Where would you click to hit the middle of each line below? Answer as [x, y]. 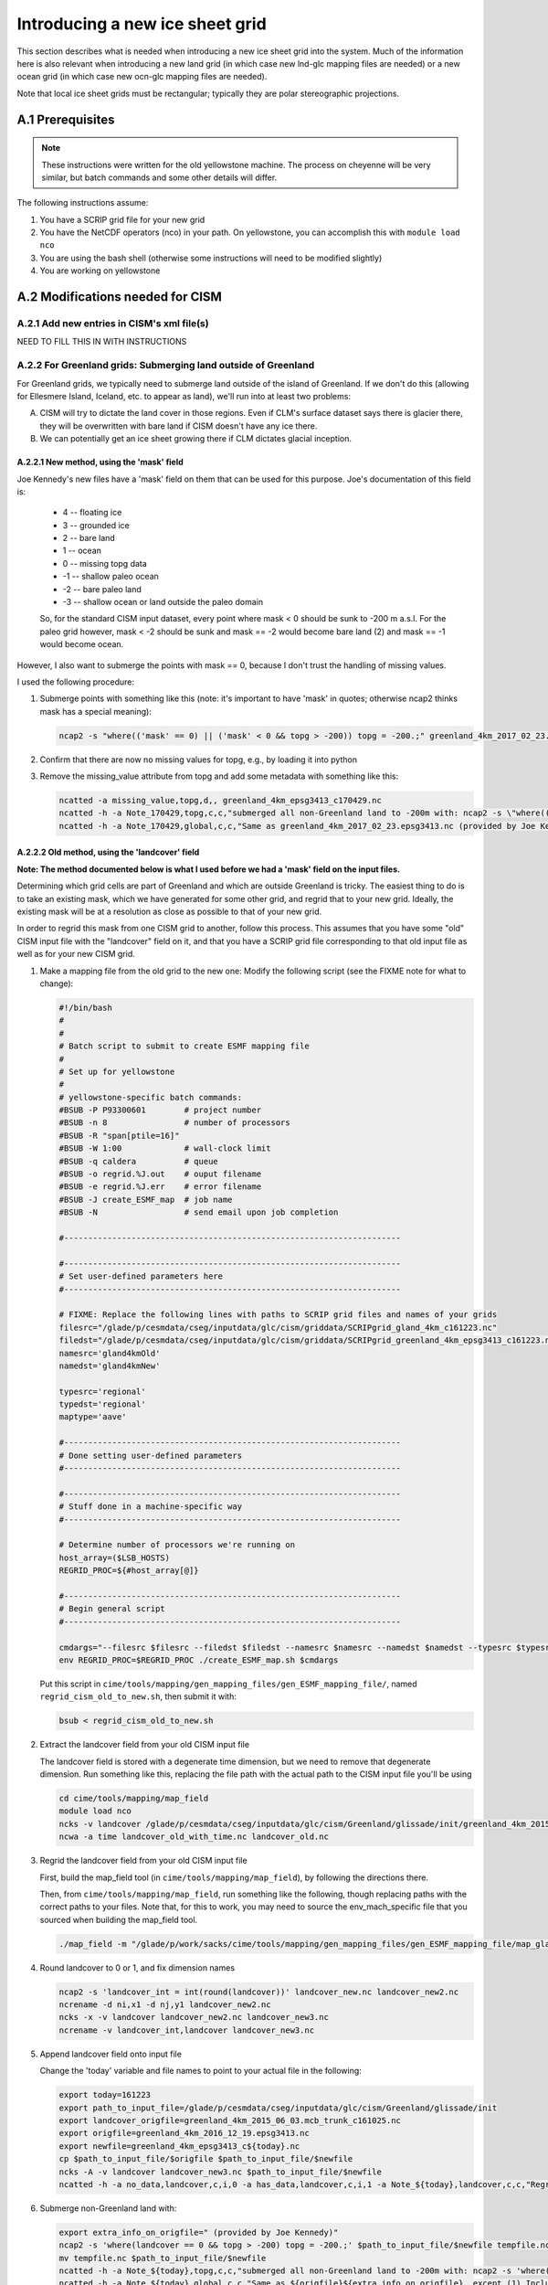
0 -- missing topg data [105, 563]
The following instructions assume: [83, 203]
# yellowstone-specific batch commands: [150, 1097]
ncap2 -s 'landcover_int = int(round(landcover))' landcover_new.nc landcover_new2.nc [259, 1992]
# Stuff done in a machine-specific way [150, 1507]
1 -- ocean [82, 551]
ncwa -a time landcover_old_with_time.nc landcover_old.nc [194, 1837]
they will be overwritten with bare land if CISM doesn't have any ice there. [179, 426]
